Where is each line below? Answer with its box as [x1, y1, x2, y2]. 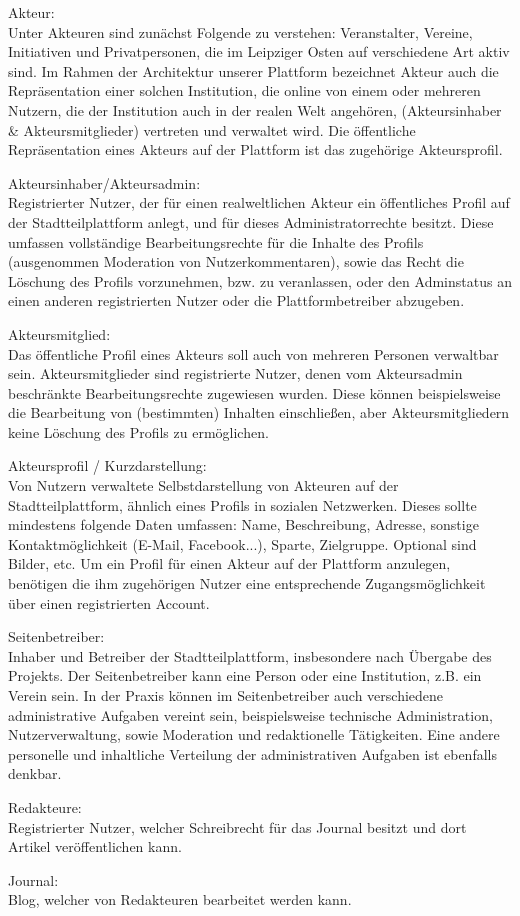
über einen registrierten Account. [8, 592, 210, 613]
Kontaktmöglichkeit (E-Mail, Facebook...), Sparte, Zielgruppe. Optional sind [8, 533, 477, 554]
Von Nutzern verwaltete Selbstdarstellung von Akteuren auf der [8, 475, 399, 496]
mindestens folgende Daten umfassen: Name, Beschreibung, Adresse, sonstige [8, 514, 479, 535]
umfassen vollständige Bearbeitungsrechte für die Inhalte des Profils [8, 231, 424, 252]
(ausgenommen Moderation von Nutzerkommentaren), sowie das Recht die [8, 251, 464, 272]
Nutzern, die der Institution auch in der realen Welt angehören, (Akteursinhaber [8, 99, 502, 120]
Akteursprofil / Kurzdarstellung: [8, 455, 207, 476]
